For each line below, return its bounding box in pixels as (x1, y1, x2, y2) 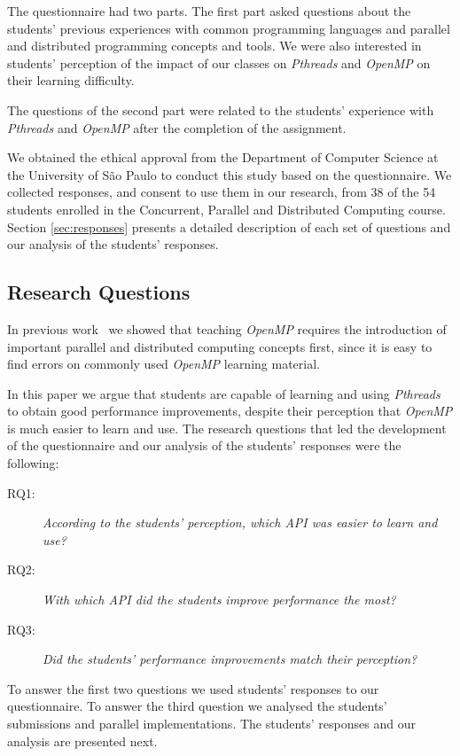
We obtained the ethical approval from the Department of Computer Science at (7, 148, 439, 167)
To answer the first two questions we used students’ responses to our (7, 679, 379, 698)
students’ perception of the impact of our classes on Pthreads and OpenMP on (7, 53, 431, 72)
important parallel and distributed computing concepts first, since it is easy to (7, 337, 433, 355)
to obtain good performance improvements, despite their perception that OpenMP (7, 401, 453, 420)
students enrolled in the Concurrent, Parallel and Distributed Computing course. (7, 199, 446, 218)
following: (7, 454, 59, 472)
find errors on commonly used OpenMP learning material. (7, 355, 320, 373)
